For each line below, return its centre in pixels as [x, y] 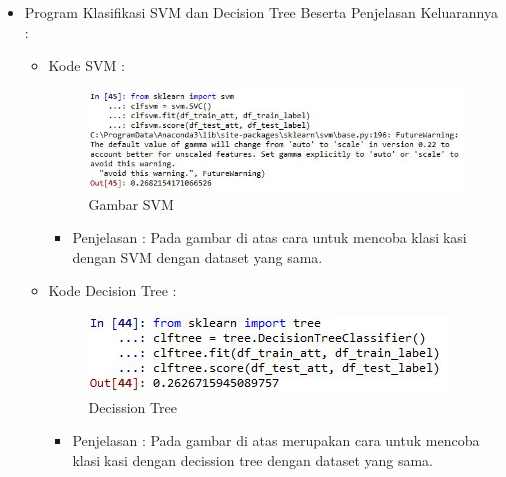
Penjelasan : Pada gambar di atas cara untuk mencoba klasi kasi [269, 237]
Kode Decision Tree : [112, 290]
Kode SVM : [86, 65]
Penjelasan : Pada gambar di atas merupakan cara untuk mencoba [276, 440]
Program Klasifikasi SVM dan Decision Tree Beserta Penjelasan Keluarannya [261, 12]
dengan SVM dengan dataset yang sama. [197, 256]
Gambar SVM [131, 203]
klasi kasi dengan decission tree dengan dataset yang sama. [253, 459]
